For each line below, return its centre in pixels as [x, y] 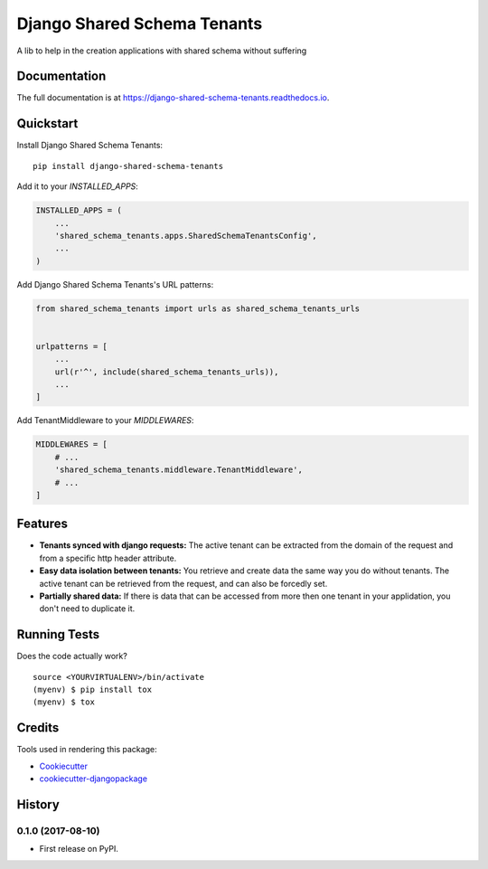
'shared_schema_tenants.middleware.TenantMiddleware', [178, 470]
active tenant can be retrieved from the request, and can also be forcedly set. [183, 583]
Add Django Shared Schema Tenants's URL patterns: [115, 284]
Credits [38, 728]
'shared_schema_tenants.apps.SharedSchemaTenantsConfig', [186, 236]
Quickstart [47, 123]
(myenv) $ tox [64, 702]
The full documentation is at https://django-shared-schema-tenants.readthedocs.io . [173, 98]
